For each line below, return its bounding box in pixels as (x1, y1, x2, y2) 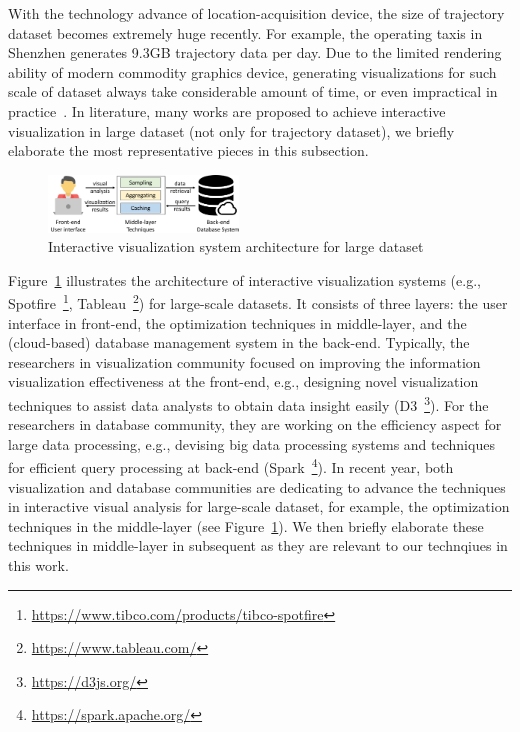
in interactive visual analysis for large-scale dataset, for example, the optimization (8, 496, 510, 517)
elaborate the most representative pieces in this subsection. (8, 140, 369, 161)
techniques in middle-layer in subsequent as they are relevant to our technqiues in (8, 535, 508, 556)
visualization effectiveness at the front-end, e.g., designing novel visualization (8, 371, 479, 392)
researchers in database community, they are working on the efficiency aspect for (8, 414, 502, 435)
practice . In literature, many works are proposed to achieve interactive (8, 100, 446, 121)
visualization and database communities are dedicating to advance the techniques (8, 476, 506, 497)
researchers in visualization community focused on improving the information (8, 351, 481, 372)
